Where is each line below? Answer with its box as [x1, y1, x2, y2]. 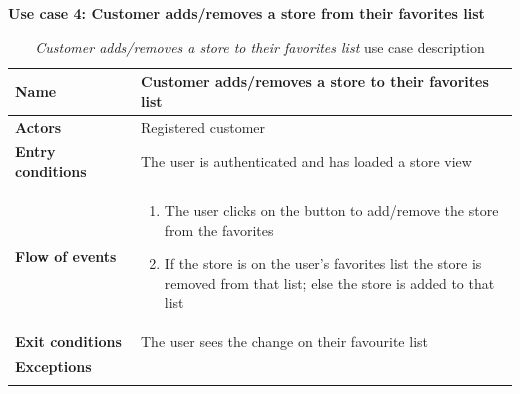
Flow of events [15, 246, 117, 267]
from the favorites [164, 219, 274, 240]
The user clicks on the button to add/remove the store [164, 199, 499, 220]
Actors [15, 116, 62, 137]
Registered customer [141, 116, 266, 137]
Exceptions [15, 355, 92, 376]
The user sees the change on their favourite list [141, 331, 428, 352]
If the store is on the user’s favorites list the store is [164, 253, 482, 274]
